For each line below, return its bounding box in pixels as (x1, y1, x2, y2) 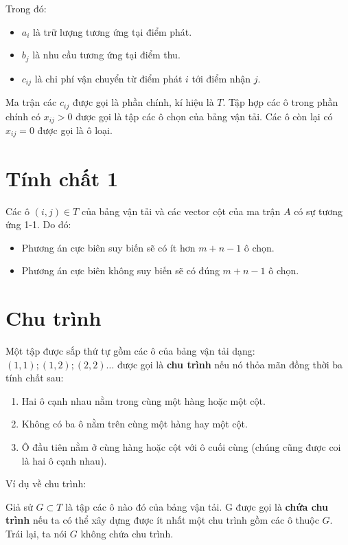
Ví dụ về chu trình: (5, 476, 86, 491)
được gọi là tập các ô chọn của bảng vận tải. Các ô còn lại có (76, 109, 333, 123)
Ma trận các (5, 95, 57, 109)
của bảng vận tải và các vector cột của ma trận (81, 203, 281, 218)
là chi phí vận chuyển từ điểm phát (34, 71, 183, 85)
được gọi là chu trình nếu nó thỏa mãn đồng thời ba (117, 357, 343, 371)
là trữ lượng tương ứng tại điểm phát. (33, 24, 192, 38)
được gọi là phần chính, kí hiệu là (72, 95, 214, 109)
